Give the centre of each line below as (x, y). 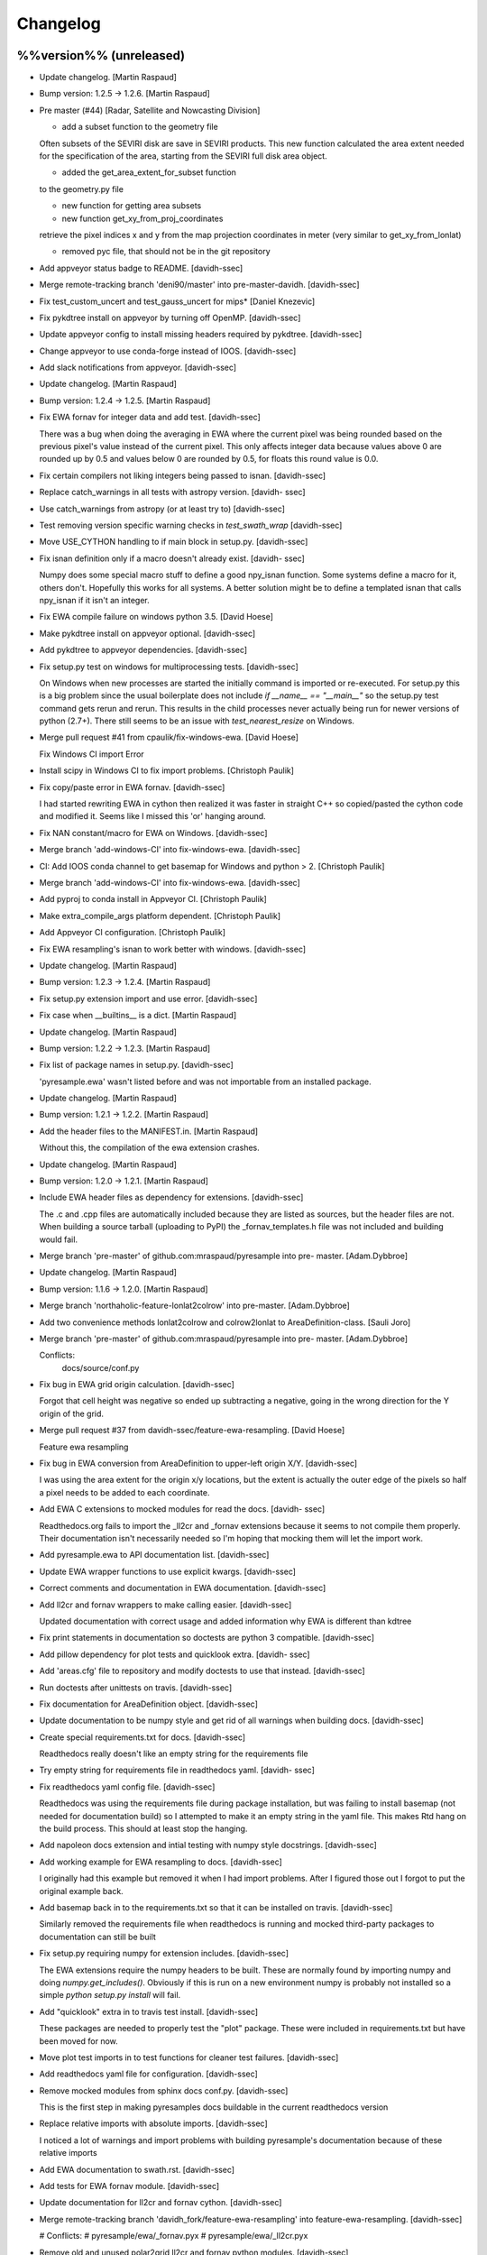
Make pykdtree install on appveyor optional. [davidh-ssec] (147, 633)
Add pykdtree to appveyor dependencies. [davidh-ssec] (143, 650)
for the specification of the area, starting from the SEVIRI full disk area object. (184, 156)
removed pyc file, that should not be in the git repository (166, 252)
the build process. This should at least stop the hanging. (143, 1829)
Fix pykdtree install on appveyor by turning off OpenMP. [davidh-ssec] (170, 318)
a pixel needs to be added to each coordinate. (124, 1492)
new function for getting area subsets (132, 206)
